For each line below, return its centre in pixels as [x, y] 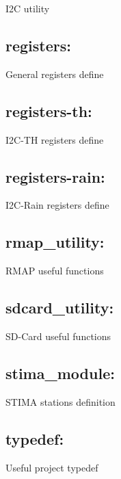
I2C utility [28, 8]
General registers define [55, 74]
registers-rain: [55, 176]
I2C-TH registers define [55, 139]
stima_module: [60, 373]
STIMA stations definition [60, 401]
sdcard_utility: [60, 308]
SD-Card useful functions [58, 336]
